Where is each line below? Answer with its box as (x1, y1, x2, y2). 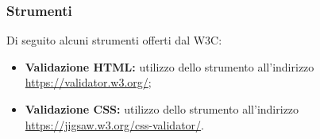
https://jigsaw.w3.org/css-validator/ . (25, 116, 204, 133)
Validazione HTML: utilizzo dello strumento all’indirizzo (25, 58, 314, 75)
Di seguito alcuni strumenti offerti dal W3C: (6, 32, 222, 48)
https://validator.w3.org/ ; (25, 74, 152, 91)
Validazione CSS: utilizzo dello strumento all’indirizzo (25, 101, 299, 117)
